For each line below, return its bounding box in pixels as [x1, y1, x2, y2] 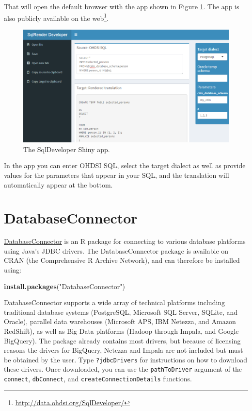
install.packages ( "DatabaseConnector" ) [4, 281, 125, 291]
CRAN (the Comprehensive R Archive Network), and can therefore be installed [4, 255, 240, 265]
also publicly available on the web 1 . [4, 11, 109, 23]
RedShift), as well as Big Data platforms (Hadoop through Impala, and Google [4, 325, 239, 336]
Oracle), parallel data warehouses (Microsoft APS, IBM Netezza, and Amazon [4, 316, 236, 326]
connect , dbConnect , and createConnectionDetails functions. [4, 374, 192, 384]
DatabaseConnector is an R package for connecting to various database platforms [4, 236, 246, 246]
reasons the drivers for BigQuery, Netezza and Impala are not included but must [4, 345, 243, 355]
